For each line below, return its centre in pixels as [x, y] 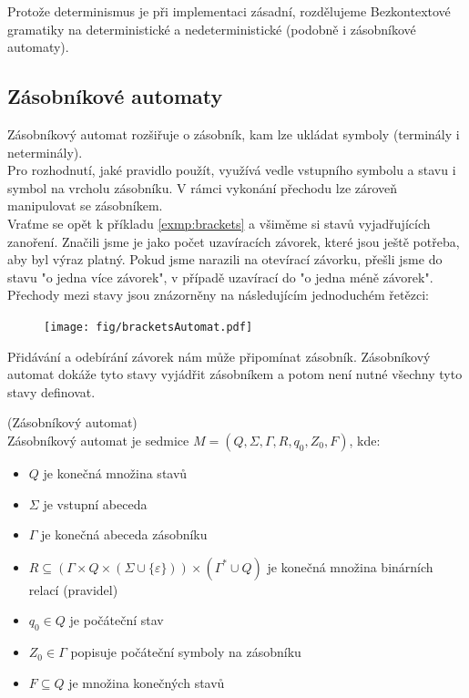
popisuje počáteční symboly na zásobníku [186, 652]
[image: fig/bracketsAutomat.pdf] [148, 327]
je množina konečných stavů [147, 682]
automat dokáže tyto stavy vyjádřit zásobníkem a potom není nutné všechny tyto [235, 374]
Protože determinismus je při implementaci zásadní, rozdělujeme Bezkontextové [229, 11]
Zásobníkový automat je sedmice [98, 440]
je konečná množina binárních [350, 566]
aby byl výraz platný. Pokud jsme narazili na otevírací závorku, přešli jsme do [225, 259]
